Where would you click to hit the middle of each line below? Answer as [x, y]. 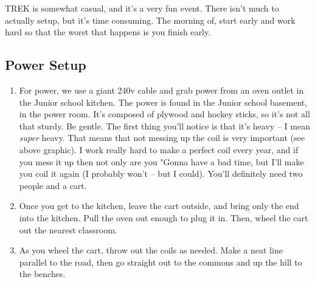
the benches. [42, 274]
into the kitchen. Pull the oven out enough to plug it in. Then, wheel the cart [164, 217]
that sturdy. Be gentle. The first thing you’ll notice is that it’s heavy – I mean [164, 126]
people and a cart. [53, 185]
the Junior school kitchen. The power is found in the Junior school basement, [163, 102]
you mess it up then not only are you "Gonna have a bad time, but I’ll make [161, 161]
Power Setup [46, 65]
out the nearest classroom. [68, 229]
